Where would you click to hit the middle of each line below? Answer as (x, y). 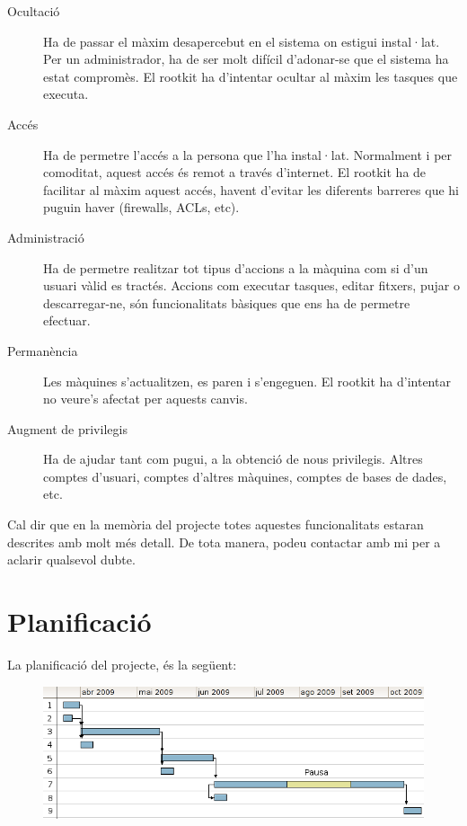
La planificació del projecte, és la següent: (122, 664)
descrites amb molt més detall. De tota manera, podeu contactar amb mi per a (224, 542)
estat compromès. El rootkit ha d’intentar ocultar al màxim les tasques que (251, 76)
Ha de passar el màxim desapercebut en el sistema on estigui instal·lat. (242, 41)
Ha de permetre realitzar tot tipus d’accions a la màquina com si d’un (236, 267)
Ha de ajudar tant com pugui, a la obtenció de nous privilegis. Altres (233, 459)
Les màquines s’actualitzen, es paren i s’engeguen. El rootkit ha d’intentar (247, 381)
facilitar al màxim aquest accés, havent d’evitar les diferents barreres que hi (251, 189)
